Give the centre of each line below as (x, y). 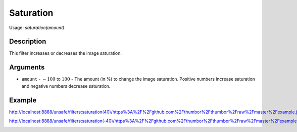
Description (28, 42)
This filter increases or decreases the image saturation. (66, 53)
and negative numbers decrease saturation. (66, 86)
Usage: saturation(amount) (37, 28)
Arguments (27, 67)
